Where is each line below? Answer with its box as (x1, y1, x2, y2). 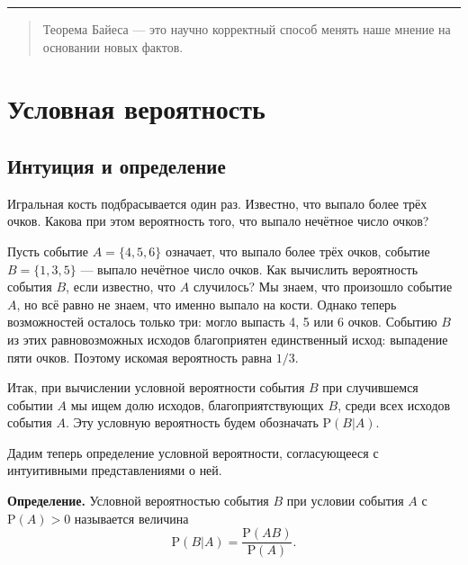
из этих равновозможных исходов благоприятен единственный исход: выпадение (7, 329, 448, 348)
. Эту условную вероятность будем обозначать (65, 413, 319, 432)
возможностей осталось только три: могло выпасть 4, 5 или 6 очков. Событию (7, 312, 437, 331)
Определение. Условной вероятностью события (7, 491, 269, 510)
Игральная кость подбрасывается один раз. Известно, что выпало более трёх (7, 193, 427, 212)
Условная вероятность (7, 90, 265, 127)
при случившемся (322, 378, 418, 397)
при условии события (286, 491, 404, 510)
